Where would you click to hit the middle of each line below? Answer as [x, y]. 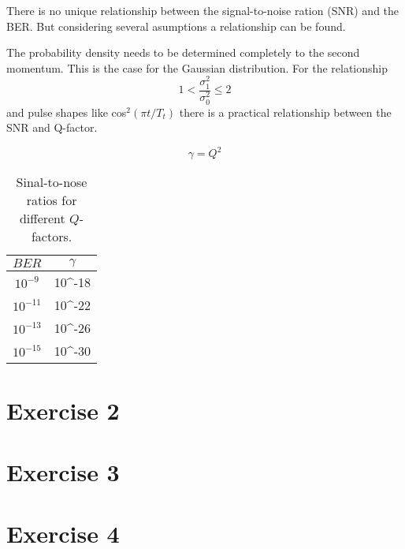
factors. [52, 237]
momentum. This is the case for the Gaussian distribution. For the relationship [197, 67]
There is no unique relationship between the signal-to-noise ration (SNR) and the [203, 10]
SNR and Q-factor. [52, 127]
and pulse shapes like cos [67, 112]
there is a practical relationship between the [285, 112]
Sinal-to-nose [52, 182]
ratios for [52, 200]
